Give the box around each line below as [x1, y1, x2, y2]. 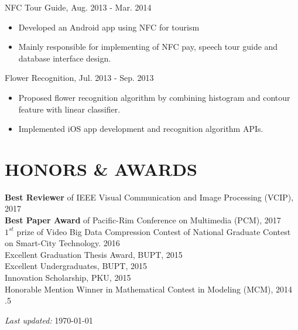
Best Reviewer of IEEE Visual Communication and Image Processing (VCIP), [5, 190, 294, 203]
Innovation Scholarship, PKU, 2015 [5, 271, 131, 284]
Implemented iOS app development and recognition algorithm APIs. [18, 123, 263, 135]
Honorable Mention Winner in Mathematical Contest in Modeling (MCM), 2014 [5, 283, 292, 295]
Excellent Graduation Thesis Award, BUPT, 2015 [5, 248, 183, 260]
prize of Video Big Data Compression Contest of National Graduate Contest [16, 225, 291, 237]
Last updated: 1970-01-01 [5, 314, 93, 326]
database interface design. [18, 52, 111, 64]
